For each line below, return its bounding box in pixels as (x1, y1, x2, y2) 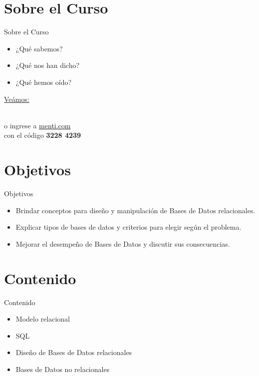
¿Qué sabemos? (15, 43, 63, 53)
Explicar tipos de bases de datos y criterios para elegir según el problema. (15, 222, 242, 232)
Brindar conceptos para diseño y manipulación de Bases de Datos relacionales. (15, 205, 256, 215)
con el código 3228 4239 (4, 130, 81, 140)
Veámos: (4, 93, 29, 104)
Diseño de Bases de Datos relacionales (15, 347, 132, 358)
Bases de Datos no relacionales (15, 364, 110, 374)
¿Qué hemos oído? (15, 76, 72, 87)
